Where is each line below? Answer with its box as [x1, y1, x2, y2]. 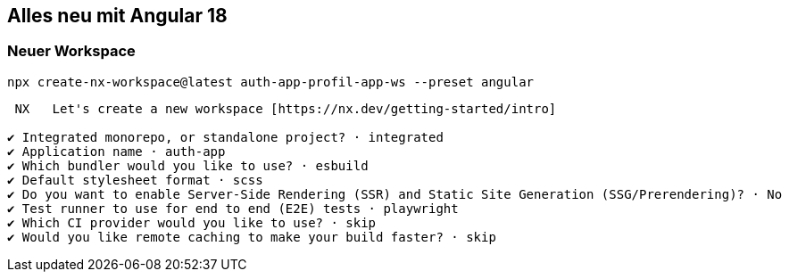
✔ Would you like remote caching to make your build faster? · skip [7, 229, 496, 244]
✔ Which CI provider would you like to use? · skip [7, 215, 377, 230]
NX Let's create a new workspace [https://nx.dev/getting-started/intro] [14, 101, 557, 116]
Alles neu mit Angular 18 [7, 4, 228, 27]
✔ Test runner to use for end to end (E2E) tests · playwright [7, 201, 459, 216]
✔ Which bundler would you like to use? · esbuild [7, 158, 369, 173]
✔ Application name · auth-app [7, 144, 226, 159]
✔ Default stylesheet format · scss [7, 172, 263, 187]
